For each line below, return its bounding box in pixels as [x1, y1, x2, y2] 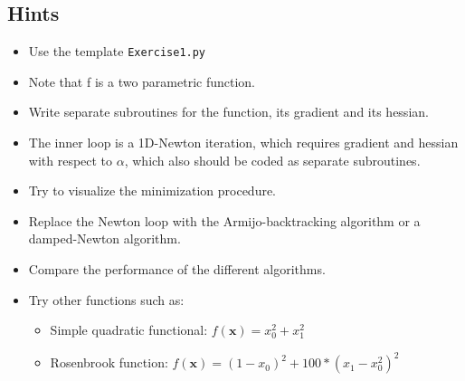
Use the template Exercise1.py [28, 42, 206, 61]
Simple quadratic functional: [50, 320, 208, 339]
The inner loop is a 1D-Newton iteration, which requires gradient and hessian [28, 133, 459, 152]
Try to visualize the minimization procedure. [28, 181, 277, 200]
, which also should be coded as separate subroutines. [124, 150, 421, 169]
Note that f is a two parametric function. [28, 71, 256, 90]
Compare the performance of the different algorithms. [28, 260, 326, 279]
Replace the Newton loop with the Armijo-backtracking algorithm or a [28, 211, 421, 230]
